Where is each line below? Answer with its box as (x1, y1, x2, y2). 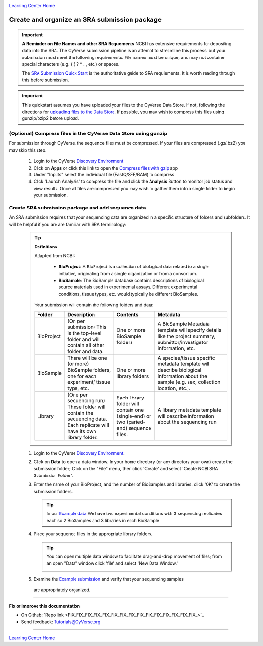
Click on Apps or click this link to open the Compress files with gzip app (33, 165, 178, 171)
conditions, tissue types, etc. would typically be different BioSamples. (58, 291, 199, 297)
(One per (67, 391, 88, 398)
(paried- (126, 418, 146, 425)
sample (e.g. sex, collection (157, 379, 221, 385)
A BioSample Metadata (157, 321, 210, 327)
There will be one (67, 354, 107, 361)
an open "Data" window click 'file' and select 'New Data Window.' (46, 560, 178, 566)
